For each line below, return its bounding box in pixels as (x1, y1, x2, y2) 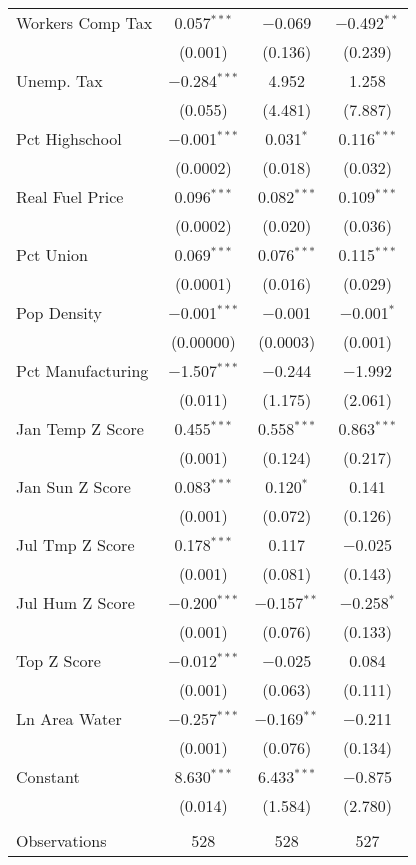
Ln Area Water (16, 707, 122, 730)
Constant (16, 765, 80, 788)
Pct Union (16, 243, 88, 266)
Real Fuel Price (16, 185, 124, 208)
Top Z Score (16, 649, 101, 672)
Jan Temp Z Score (16, 417, 144, 440)
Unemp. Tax (16, 69, 103, 92)
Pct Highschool (16, 127, 122, 150)
